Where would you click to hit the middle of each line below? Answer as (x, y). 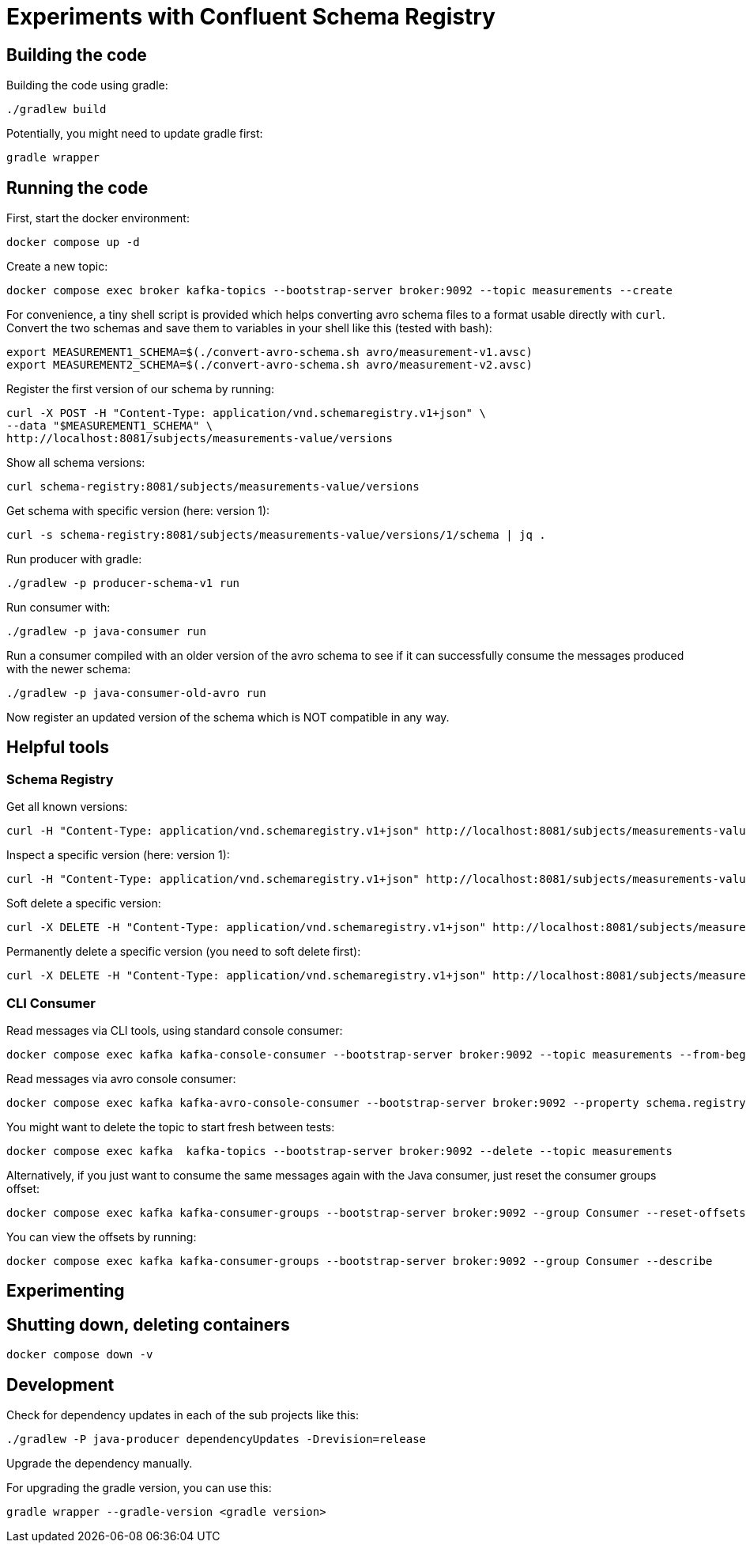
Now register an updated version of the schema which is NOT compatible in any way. (228, 718)
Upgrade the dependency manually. (100, 1464)
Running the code (77, 187)
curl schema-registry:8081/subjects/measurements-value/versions (213, 487)
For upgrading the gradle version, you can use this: (139, 1488)
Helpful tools (58, 748)
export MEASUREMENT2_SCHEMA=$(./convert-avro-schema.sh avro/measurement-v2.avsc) (269, 365)
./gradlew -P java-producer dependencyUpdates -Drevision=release (217, 1439)
